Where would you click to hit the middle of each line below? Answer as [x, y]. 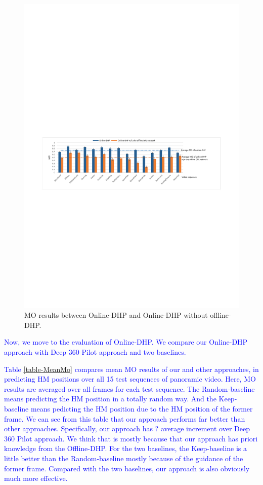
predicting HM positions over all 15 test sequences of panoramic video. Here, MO [130, 379]
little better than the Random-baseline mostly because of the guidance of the [124, 458]
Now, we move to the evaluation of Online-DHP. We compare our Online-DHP [126, 342]
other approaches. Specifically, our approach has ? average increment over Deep [127, 428]
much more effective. [36, 478]
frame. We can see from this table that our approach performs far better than [125, 418]
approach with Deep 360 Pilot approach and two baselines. [95, 352]
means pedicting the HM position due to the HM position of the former [142, 409]
